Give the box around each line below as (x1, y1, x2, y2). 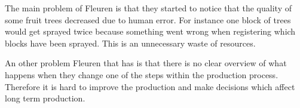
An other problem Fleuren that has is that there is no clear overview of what (5, 57, 287, 69)
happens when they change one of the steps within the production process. (5, 68, 278, 81)
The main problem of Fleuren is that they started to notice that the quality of (5, 2, 292, 14)
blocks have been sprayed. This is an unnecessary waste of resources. (5, 36, 256, 49)
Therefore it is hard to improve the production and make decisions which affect (5, 80, 295, 92)
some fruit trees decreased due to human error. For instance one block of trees (5, 13, 291, 26)
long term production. (5, 92, 85, 104)
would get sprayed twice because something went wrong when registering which (5, 25, 296, 38)
